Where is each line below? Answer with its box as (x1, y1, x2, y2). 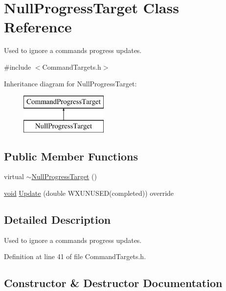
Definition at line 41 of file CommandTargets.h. (4, 251, 146, 262)
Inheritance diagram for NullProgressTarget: (4, 78, 137, 88)
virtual (4, 171, 24, 182)
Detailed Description (4, 212, 111, 227)
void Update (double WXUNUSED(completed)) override (4, 188, 174, 198)
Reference (4, 17, 72, 37)
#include (4, 61, 31, 72)
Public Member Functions (4, 148, 138, 163)
